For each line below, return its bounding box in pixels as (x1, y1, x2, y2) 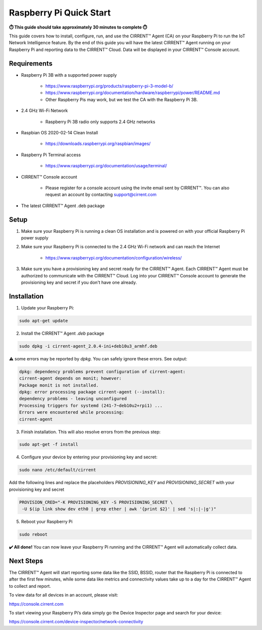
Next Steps (9, 557, 43, 565)
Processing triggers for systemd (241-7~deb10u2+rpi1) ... (19, 403, 163, 408)
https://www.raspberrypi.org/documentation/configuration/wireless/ (45, 255, 182, 260)
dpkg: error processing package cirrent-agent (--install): (19, 389, 165, 395)
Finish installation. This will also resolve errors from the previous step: (21, 429, 161, 435)
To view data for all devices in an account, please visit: (9, 592, 118, 598)
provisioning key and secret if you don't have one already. (21, 279, 137, 285)
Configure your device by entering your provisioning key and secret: (21, 454, 158, 460)
